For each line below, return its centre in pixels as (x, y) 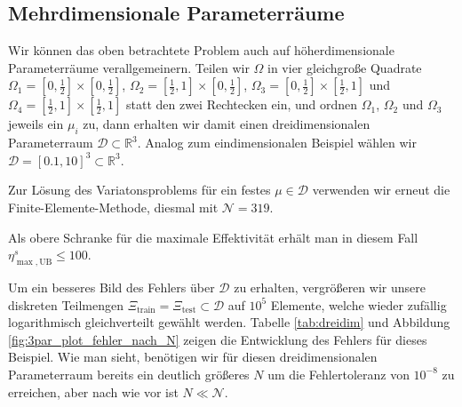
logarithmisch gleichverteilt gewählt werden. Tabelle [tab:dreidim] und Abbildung (229, 322)
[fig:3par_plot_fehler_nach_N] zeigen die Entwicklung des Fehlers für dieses (218, 339)
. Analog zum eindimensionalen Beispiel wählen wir (277, 143)
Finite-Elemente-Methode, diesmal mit (113, 207)
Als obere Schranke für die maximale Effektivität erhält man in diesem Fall (213, 237)
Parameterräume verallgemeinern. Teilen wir (129, 67)
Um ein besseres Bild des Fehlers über (112, 287)
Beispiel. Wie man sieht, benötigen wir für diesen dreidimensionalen (193, 357)
